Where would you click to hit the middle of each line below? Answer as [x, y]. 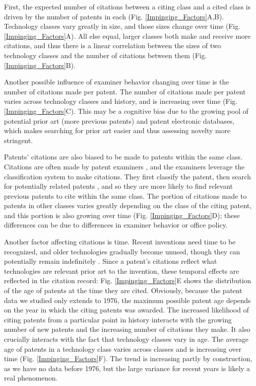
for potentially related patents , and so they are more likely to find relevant [119, 186]
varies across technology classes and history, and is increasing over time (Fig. [121, 101]
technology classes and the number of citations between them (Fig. [105, 55]
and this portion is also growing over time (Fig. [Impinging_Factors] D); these [122, 215]
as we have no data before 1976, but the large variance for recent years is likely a [127, 368]
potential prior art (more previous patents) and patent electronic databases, [119, 120]
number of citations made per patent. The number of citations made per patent [125, 91]
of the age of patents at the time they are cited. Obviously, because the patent [123, 290]
